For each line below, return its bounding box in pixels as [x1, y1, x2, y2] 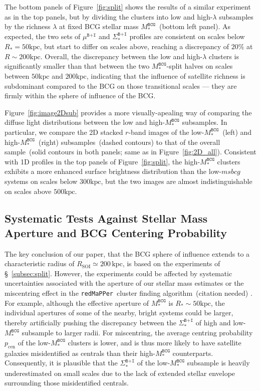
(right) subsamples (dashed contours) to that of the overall [38, 136, 220, 147]
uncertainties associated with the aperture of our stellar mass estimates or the [5, 278, 244, 288]
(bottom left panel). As [159, 21, 231, 32]
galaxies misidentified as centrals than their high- [5, 347, 155, 358]
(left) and [222, 126, 252, 137]
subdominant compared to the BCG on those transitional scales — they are [5, 80, 237, 91]
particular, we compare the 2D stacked [5, 126, 123, 137]
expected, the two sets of [5, 31, 81, 41]
